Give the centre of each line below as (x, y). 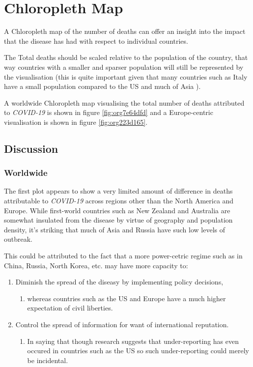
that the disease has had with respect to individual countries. (96, 41)
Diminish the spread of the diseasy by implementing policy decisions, (119, 282)
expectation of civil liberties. (70, 308)
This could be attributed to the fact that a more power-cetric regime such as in (123, 256)
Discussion (31, 148)
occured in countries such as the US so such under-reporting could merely (138, 351)
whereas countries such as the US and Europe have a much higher (126, 298)
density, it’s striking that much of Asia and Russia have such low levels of (114, 229)
